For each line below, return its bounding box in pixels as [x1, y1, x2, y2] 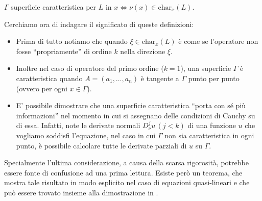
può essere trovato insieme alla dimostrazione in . [4, 187, 158, 197]
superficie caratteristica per [11, 2, 97, 12]
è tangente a [140, 72, 179, 83]
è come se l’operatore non [178, 36, 258, 46]
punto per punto [188, 72, 240, 83]
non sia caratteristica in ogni [164, 130, 254, 140]
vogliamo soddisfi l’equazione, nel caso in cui [16, 130, 156, 140]
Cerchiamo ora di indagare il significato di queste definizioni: [4, 18, 194, 29]
